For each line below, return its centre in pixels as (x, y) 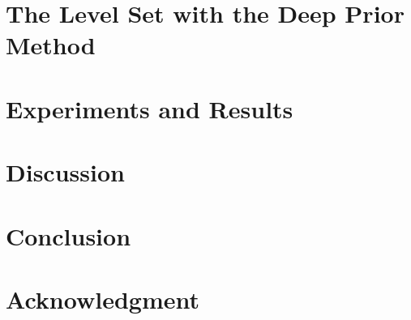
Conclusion (68, 235)
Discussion (65, 172)
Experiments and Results (150, 108)
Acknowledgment (103, 299)
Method (51, 45)
